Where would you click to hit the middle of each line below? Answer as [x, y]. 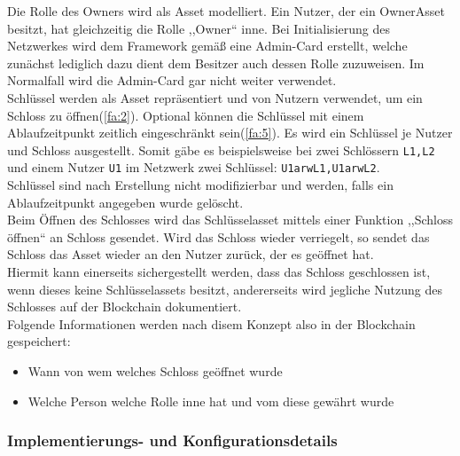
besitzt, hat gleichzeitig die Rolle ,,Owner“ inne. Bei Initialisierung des [199, 28]
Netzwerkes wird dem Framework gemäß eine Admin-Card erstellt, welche [207, 46]
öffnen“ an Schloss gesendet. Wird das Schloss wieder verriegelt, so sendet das [218, 236]
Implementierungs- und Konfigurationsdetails [172, 440]
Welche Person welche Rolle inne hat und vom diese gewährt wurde [211, 401]
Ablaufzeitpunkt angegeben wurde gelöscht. [125, 202]
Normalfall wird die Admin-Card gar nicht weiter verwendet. [172, 80]
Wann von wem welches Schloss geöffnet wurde [155, 371]
